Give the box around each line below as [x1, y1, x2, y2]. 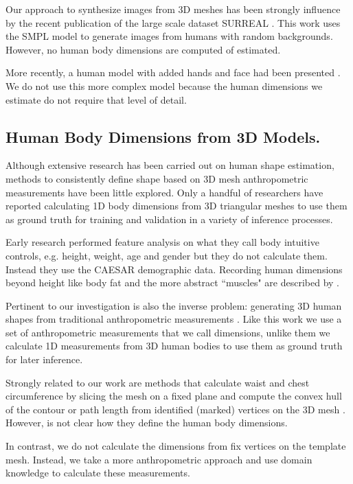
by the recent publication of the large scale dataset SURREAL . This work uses [5, 15, 341, 30]
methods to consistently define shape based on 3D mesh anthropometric [5, 171, 308, 185]
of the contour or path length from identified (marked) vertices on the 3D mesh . [5, 402, 345, 416]
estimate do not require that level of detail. [5, 92, 187, 106]
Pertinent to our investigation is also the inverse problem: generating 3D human [5, 298, 342, 312]
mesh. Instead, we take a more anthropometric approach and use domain [5, 452, 312, 466]
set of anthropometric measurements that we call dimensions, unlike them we [5, 325, 330, 339]
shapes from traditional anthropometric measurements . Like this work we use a [5, 312, 342, 326]
